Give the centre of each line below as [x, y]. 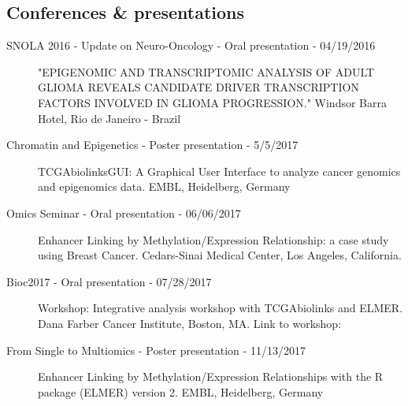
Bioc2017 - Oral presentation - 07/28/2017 [109, 281]
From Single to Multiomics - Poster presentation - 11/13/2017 [156, 350]
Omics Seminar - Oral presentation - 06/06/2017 [124, 212]
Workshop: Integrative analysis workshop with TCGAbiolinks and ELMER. [221, 308]
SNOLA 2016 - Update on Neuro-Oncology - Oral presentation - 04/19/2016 [191, 45]
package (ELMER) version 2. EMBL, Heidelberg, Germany [181, 391]
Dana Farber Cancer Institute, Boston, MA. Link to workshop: [190, 323]
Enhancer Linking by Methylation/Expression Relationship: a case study [213, 239]
